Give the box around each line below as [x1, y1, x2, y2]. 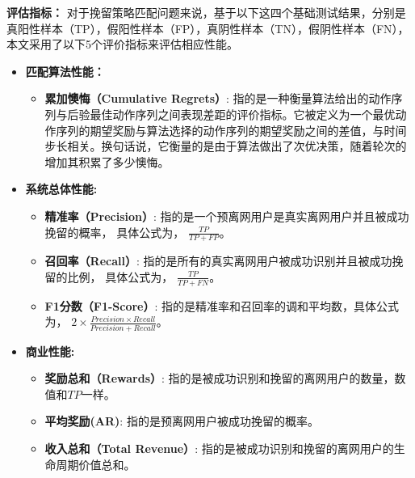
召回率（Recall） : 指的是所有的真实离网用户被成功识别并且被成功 [44, 252, 392, 269]
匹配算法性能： [25, 62, 105, 79]
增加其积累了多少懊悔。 [44, 153, 170, 170]
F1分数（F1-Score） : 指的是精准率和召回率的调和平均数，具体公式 [44, 297, 400, 314]
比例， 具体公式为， [67, 268, 174, 285]
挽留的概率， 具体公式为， [44, 223, 185, 240]
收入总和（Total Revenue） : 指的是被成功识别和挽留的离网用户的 [44, 440, 394, 457]
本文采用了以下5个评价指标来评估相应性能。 [6, 36, 238, 53]
